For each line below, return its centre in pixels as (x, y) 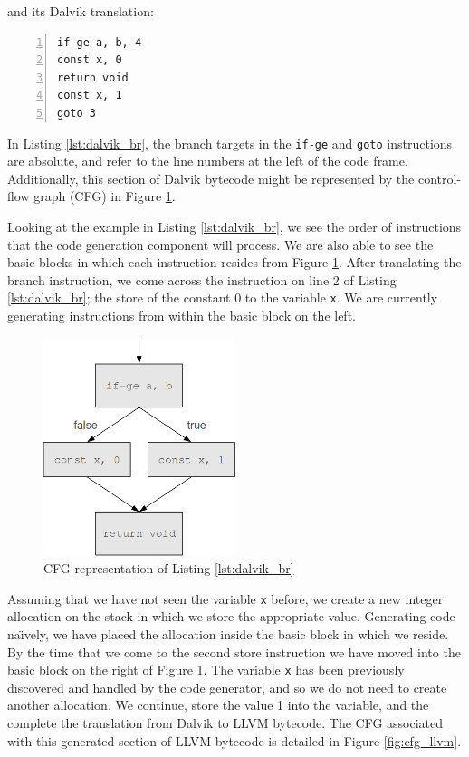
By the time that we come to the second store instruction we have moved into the (234, 652)
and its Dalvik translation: (81, 11)
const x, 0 (90, 60)
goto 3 (77, 113)
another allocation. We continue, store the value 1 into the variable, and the (218, 705)
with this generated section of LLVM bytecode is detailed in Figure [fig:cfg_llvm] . (234, 740)
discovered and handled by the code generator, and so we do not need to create (227, 687)
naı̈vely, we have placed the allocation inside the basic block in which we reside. (228, 634)
